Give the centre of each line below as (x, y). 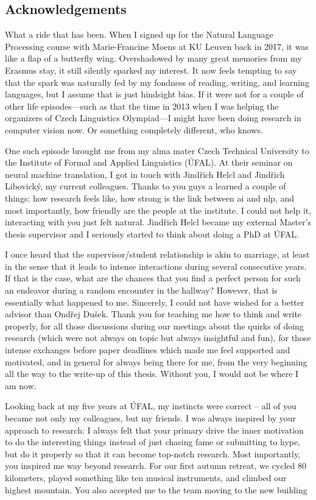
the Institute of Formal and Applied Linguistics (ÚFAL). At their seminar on (149, 162)
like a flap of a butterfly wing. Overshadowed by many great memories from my (153, 58)
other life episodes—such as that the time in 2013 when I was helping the (142, 106)
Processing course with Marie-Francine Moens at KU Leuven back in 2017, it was (157, 46)
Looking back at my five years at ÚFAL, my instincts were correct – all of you (151, 406)
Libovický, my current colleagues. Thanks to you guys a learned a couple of (146, 186)
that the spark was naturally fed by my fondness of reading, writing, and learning (157, 82)
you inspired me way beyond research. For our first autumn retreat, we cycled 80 (156, 466)
